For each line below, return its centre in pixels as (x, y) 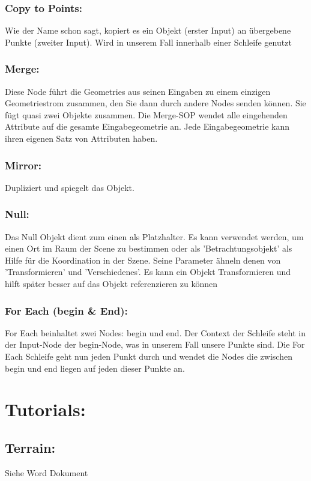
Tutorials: (45, 409)
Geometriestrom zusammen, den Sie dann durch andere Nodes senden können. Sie (155, 103)
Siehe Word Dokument (47, 472)
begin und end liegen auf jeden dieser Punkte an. (95, 368)
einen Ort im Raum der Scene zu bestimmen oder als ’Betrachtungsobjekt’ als (149, 248)
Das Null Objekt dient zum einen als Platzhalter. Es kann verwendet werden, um (154, 236)
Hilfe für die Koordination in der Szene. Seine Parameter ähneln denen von (143, 260)
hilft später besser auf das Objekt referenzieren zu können (111, 283)
